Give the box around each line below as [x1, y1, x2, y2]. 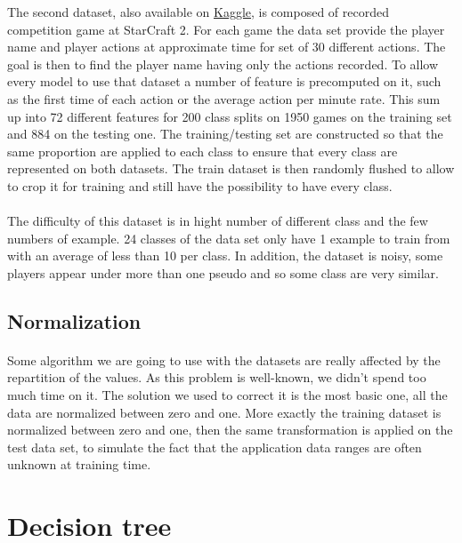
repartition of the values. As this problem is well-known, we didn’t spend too [7, 368, 426, 387]
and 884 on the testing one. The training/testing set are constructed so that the [7, 124, 443, 143]
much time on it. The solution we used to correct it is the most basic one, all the [7, 386, 448, 404]
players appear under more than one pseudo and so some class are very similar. [7, 263, 439, 282]
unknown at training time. [7, 455, 151, 474]
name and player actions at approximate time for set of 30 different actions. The [7, 37, 446, 56]
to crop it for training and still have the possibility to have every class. [7, 176, 393, 195]
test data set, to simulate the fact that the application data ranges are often [7, 437, 422, 456]
